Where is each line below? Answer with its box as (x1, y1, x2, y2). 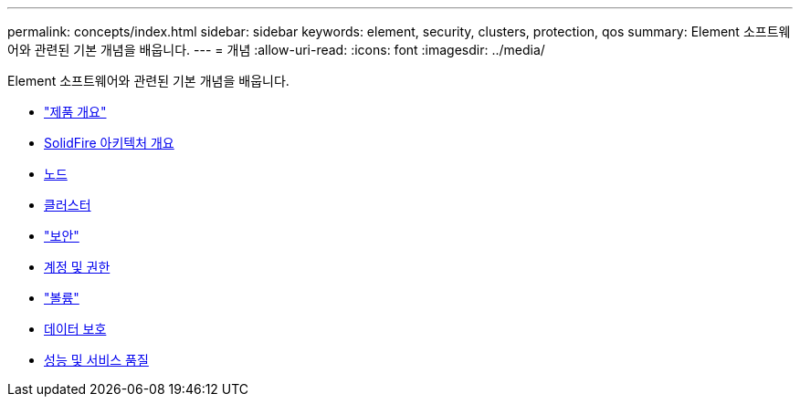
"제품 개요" (44, 104, 107, 119)
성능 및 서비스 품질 (44, 352, 149, 368)
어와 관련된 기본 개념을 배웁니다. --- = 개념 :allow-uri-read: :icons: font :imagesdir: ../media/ (7, 42, 545, 57)
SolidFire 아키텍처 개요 (44, 135, 174, 150)
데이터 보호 (44, 321, 107, 337)
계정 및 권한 (44, 259, 111, 275)
